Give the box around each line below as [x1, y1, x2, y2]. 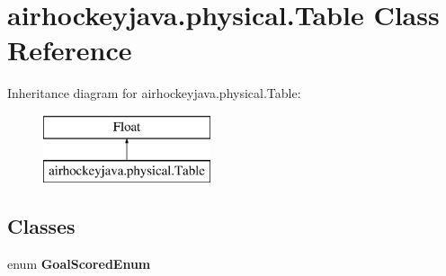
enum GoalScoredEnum [7, 254, 151, 273]
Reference [7, 31, 132, 68]
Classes [7, 212, 76, 240]
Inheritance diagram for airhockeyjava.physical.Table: [7, 84, 301, 102]
